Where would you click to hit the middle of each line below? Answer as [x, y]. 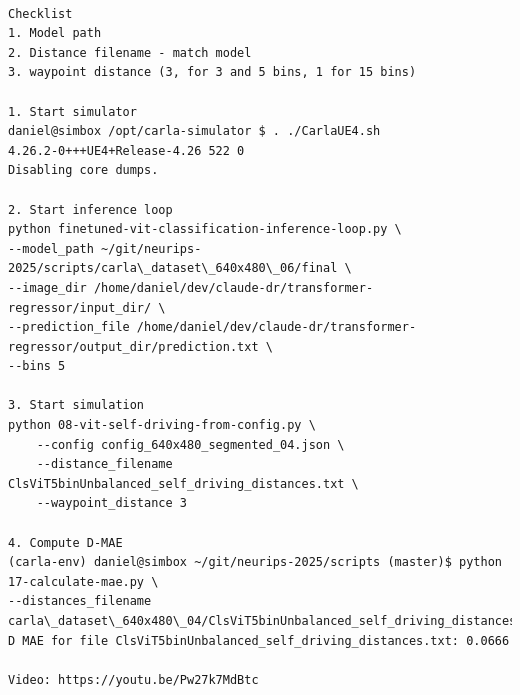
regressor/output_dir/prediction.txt [133, 346]
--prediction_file [69, 327]
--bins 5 [37, 366]
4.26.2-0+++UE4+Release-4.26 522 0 [126, 150]
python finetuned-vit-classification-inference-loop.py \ [205, 229]
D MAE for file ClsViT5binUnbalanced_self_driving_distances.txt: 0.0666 [259, 640]
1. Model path [55, 33]
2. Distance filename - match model [130, 52]
